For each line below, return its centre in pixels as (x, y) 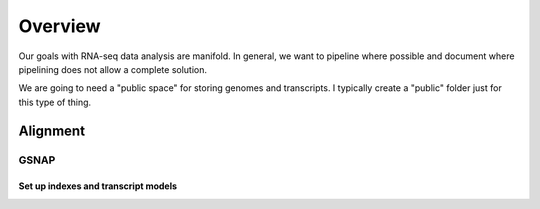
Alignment (51, 130)
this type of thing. (55, 102)
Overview (59, 26)
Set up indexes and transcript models (98, 186)
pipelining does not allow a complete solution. (112, 69)
